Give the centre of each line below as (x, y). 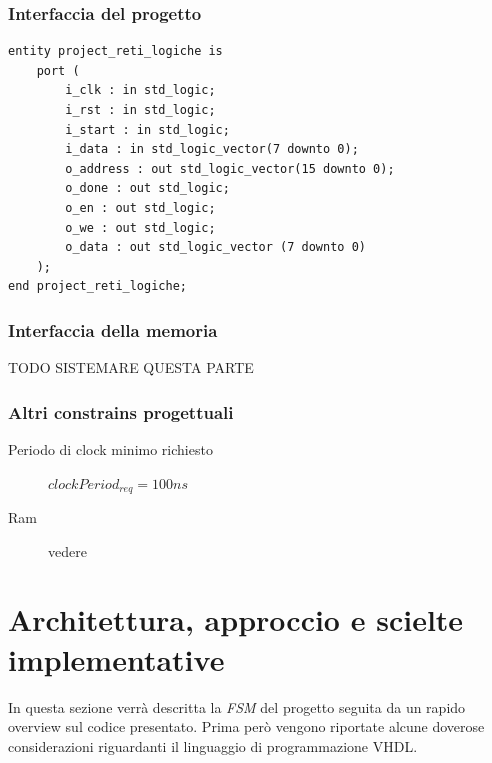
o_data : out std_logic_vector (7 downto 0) (215, 247)
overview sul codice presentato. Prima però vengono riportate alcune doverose (246, 726)
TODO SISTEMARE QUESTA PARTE (131, 367)
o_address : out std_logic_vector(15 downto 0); (230, 168)
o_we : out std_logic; (140, 227)
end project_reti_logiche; (97, 286)
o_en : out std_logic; (140, 207)
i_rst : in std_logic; (140, 110)
